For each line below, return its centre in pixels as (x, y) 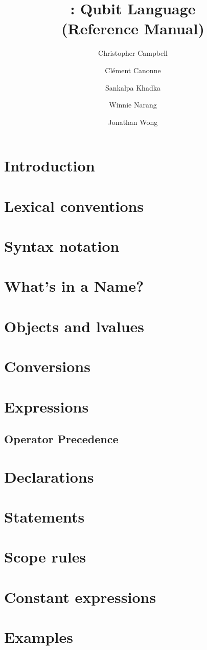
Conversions (47, 366)
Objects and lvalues (74, 326)
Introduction (50, 166)
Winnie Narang (133, 105)
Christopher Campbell (133, 53)
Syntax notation (62, 246)
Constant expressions (80, 597)
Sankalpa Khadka (133, 87)
